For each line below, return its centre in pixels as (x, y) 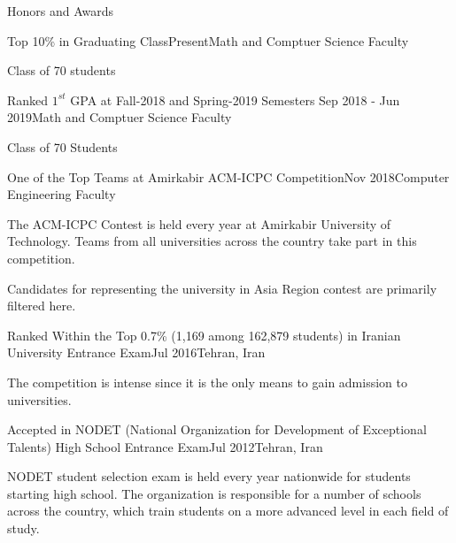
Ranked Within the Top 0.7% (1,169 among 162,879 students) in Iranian (204, 335)
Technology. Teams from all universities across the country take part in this (212, 241)
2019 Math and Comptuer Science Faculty (120, 117)
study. (23, 528)
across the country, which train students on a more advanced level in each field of (228, 511)
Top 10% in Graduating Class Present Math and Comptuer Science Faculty (208, 40)
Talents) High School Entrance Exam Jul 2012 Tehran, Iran (165, 446)
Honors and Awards (61, 11)
